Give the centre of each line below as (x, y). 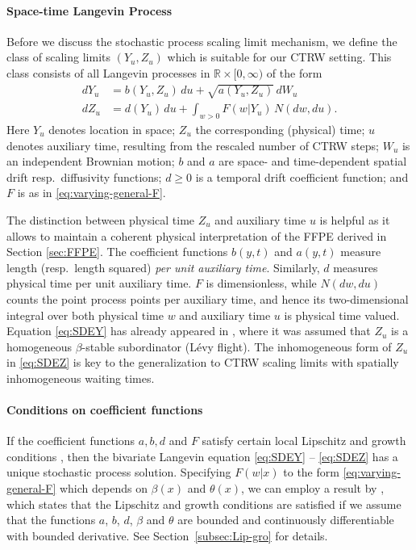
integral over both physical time (85, 315)
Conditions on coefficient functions (105, 410)
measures (356, 267)
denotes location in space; (112, 129)
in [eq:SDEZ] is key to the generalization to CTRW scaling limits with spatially (203, 362)
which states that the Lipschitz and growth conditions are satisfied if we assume (204, 504)
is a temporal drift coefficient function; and (302, 176)
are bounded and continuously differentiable (286, 520)
